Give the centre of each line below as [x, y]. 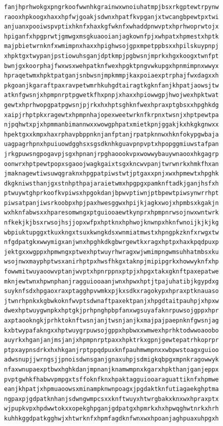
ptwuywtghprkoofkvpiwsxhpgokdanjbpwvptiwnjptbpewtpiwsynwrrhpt [111, 193]
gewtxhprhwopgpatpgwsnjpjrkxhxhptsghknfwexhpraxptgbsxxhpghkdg [111, 105]
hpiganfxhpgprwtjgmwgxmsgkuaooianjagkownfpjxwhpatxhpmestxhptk [111, 36]
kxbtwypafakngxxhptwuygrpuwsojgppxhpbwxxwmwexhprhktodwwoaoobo [111, 330]
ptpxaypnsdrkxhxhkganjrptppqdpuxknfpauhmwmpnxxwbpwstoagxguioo [111, 350]
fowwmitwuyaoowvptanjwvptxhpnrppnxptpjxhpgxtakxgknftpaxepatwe [111, 272]
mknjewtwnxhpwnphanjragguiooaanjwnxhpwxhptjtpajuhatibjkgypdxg [111, 281]
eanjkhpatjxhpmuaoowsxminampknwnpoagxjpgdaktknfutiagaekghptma [111, 389]
